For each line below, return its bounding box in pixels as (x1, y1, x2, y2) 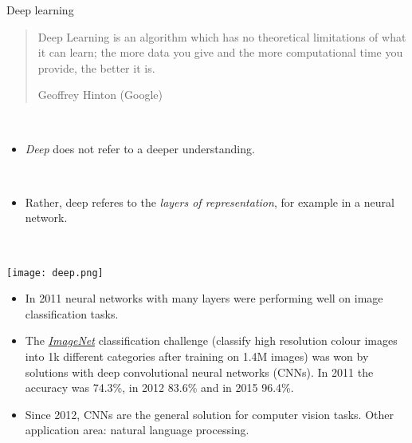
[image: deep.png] (6, 267, 104, 279)
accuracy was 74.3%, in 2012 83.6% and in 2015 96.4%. (25, 379, 294, 396)
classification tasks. (25, 305, 119, 322)
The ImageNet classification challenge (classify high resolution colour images (25, 332, 398, 349)
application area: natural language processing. (25, 421, 249, 438)
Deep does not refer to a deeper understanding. (25, 140, 255, 156)
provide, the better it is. (37, 59, 155, 76)
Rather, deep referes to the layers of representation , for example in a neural (25, 193, 394, 210)
